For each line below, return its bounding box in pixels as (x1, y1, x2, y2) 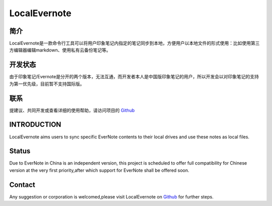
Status (9, 147, 31, 156)
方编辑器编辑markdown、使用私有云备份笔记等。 (9, 47, 111, 53)
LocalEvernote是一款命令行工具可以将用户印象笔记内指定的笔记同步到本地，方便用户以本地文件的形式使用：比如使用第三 (9, 40, 260, 46)
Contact (9, 180, 35, 189)
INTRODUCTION (9, 120, 61, 129)
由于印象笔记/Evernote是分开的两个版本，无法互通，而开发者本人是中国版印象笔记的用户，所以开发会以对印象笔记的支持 (9, 74, 259, 80)
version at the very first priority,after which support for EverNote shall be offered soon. (9, 167, 189, 173)
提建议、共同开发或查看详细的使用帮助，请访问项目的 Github (9, 107, 135, 113)
